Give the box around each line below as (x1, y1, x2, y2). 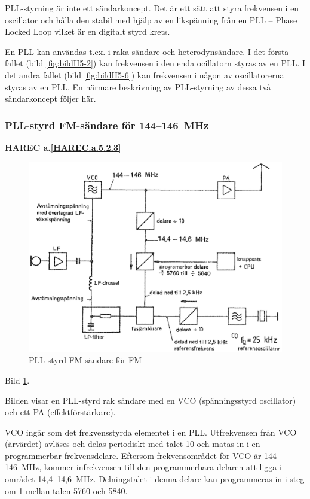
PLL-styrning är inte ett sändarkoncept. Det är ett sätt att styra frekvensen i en (5, 2, 299, 14)
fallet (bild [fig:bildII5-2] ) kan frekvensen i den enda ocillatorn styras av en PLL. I (5, 57, 306, 69)
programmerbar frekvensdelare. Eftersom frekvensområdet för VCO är (5, 449, 262, 461)
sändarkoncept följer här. (5, 92, 96, 105)
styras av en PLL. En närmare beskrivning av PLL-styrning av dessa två (5, 80, 271, 93)
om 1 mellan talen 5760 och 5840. (5, 484, 128, 497)
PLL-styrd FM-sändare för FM (29, 354, 142, 366)
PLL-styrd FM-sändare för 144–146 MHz (5, 117, 208, 132)
